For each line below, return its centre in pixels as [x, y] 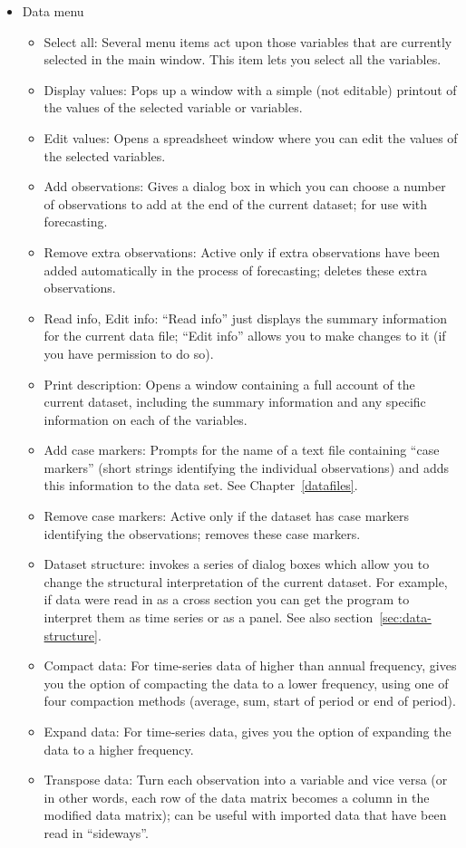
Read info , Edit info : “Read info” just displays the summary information [245, 318]
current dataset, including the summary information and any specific [235, 402]
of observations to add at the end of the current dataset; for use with [236, 203]
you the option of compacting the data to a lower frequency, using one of [246, 683]
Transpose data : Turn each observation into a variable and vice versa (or [246, 780]
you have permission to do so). [129, 353]
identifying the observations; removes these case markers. [202, 533]
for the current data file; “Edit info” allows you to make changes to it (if [245, 336]
